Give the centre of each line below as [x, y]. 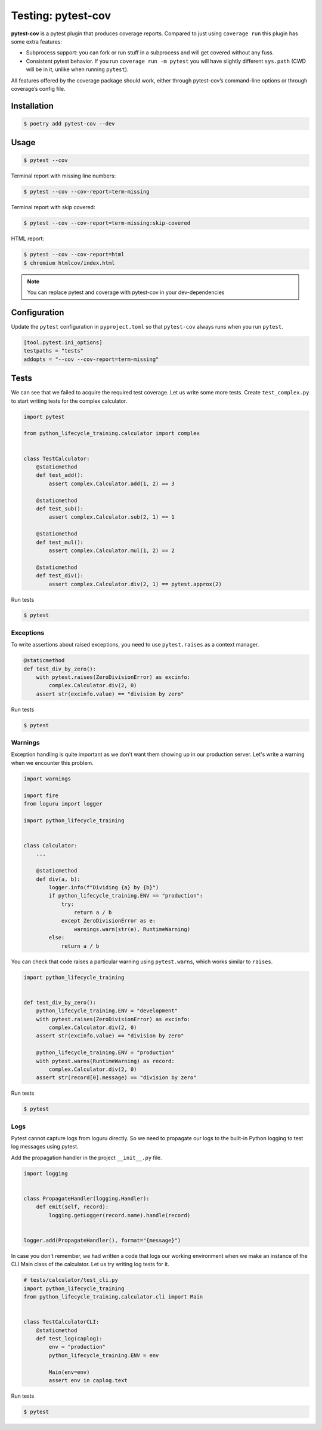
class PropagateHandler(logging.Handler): [86, 1198]
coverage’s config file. [38, 88]
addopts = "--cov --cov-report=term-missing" [91, 359]
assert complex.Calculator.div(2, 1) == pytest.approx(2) [135, 584]
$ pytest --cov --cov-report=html [74, 255]
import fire [41, 795]
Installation [32, 105]
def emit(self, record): [72, 1207]
